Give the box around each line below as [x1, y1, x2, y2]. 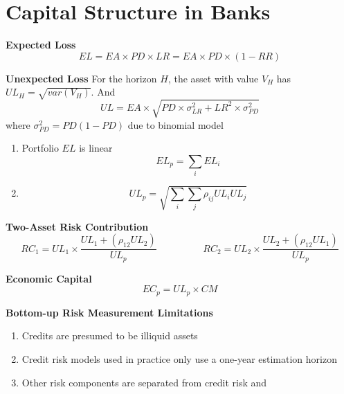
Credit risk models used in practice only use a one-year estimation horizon [21, 352, 337, 366]
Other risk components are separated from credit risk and [21, 375, 267, 389]
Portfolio [21, 141, 59, 155]
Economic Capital [6, 271, 92, 285]
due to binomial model [127, 117, 224, 132]
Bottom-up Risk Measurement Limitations [6, 305, 213, 319]
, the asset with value [168, 71, 259, 85]
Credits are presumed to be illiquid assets [21, 328, 198, 343]
